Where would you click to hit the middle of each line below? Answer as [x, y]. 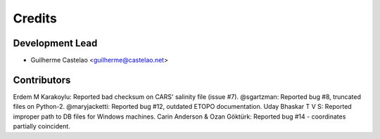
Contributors [42, 80]
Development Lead [55, 43]
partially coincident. [42, 126]
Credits [35, 18]
